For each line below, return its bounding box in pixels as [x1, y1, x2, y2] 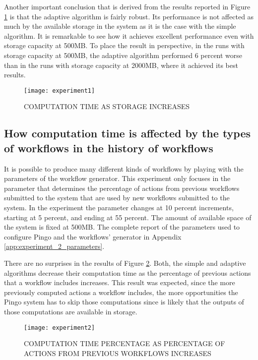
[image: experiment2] [24, 324, 95, 331]
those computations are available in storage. [4, 306, 137, 316]
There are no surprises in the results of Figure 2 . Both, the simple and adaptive [4, 257, 246, 268]
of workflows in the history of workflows [4, 140, 213, 155]
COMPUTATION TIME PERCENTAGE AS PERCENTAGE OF [24, 338, 225, 349]
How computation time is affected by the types [4, 125, 251, 141]
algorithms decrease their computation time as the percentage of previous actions [4, 267, 251, 278]
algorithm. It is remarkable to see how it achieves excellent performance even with [4, 30, 254, 41]
